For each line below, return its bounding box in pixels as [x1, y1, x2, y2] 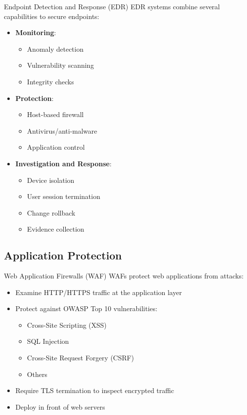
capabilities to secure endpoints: [4, 11, 99, 21]
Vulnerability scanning [27, 60, 94, 70]
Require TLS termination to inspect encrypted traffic [15, 385, 174, 395]
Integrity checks [27, 76, 74, 86]
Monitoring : [15, 27, 56, 38]
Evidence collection [27, 224, 84, 234]
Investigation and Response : [15, 158, 112, 168]
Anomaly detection [27, 43, 84, 54]
